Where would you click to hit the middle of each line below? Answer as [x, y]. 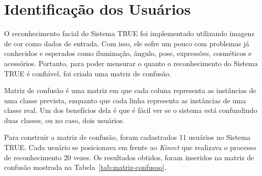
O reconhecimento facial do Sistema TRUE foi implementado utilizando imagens [129, 33]
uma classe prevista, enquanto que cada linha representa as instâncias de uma [125, 100]
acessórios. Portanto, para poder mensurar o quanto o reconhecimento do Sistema [131, 63]
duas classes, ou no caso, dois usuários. [64, 120]
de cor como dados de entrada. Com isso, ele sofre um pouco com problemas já [127, 43]
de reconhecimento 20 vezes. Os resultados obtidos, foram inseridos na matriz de [129, 157]
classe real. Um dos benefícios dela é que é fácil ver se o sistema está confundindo [131, 110]
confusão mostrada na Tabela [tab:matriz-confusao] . [85, 167]
